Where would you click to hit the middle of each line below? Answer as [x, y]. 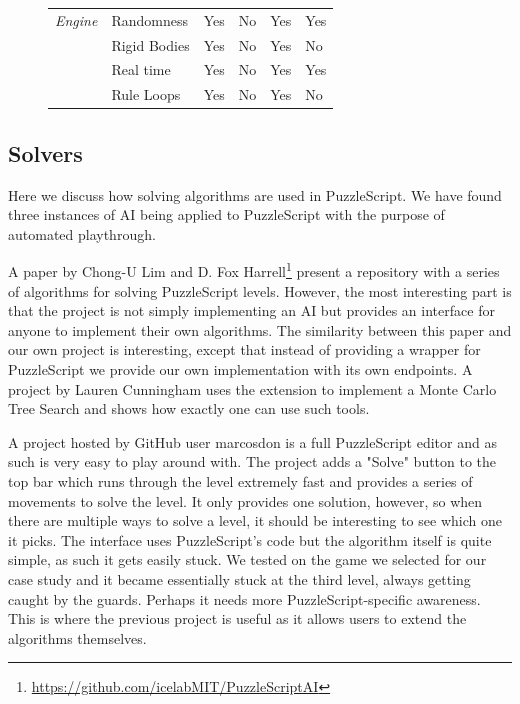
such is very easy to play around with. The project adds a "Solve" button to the [252, 461]
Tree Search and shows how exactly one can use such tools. [189, 408]
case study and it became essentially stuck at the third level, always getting [239, 578]
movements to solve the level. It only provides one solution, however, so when [245, 500]
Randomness [149, 19]
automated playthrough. [82, 233]
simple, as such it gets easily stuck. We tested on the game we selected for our [247, 559]
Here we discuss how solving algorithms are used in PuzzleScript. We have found [255, 194]
